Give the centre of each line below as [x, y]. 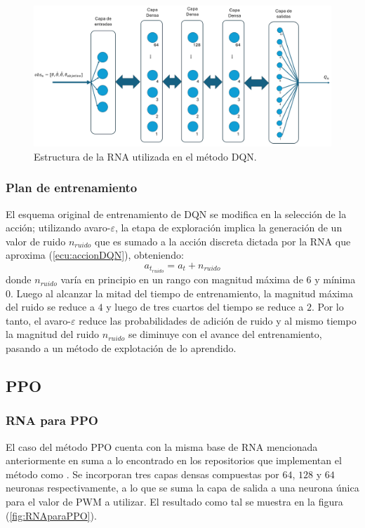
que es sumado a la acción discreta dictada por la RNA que [223, 241]
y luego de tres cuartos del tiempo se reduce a [205, 307]
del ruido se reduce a [50, 307]
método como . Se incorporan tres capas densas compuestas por [142, 474]
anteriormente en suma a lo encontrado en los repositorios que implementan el [174, 460]
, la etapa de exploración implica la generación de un [228, 228]
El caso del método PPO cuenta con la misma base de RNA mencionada [162, 446]
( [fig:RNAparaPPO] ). [51, 515]
